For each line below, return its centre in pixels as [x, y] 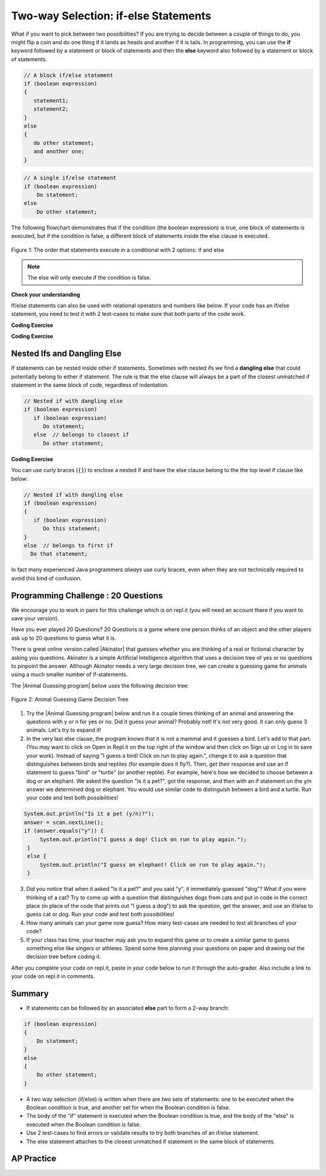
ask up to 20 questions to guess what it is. [64, 638]
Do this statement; [72, 529]
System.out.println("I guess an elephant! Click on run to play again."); [153, 865]
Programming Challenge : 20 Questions [87, 595]
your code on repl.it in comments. [53, 976]
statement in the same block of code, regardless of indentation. [90, 385]
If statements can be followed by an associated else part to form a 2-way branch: [128, 1008]
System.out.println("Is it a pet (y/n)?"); [89, 814]
